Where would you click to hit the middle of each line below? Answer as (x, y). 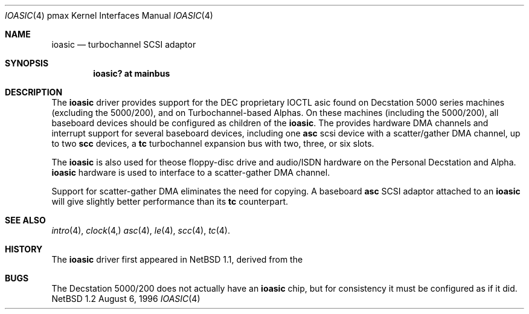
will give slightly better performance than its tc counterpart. (170, 201)
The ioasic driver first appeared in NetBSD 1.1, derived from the (177, 259)
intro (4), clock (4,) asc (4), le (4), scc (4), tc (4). (141, 230)
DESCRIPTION (34, 92)
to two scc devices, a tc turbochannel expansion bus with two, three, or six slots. (213, 143)
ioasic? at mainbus (132, 73)
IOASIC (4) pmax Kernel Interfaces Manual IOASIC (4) (109, 15)
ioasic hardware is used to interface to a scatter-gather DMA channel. (191, 172)
